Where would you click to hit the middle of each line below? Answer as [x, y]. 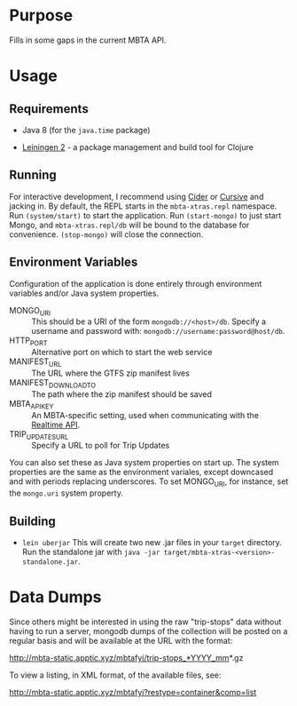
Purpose [41, 16]
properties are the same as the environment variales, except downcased [141, 472]
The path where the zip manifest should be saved [122, 394]
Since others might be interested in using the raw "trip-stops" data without [145, 622]
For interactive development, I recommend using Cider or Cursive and [137, 196]
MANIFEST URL [35, 362]
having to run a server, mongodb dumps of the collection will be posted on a [148, 631]
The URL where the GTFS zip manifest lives [111, 373]
